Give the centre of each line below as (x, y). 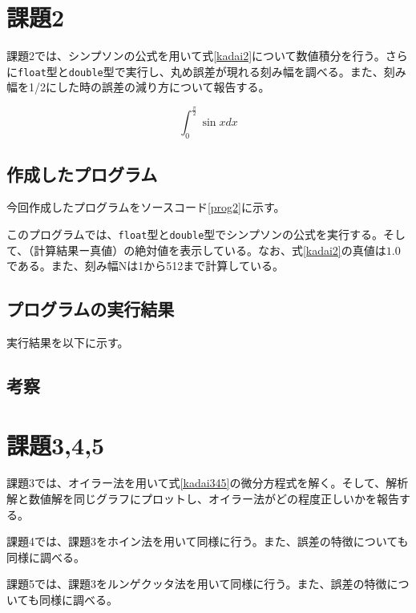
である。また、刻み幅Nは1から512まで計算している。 (145, 266)
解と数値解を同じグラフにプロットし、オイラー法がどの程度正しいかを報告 (203, 499)
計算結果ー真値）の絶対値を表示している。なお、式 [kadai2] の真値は (210, 250)
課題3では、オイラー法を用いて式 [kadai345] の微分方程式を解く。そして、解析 (208, 483)
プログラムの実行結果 (91, 309)
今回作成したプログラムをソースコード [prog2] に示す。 (146, 207)
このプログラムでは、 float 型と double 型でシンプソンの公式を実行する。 (195, 234)
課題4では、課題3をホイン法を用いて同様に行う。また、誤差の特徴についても (208, 541)
